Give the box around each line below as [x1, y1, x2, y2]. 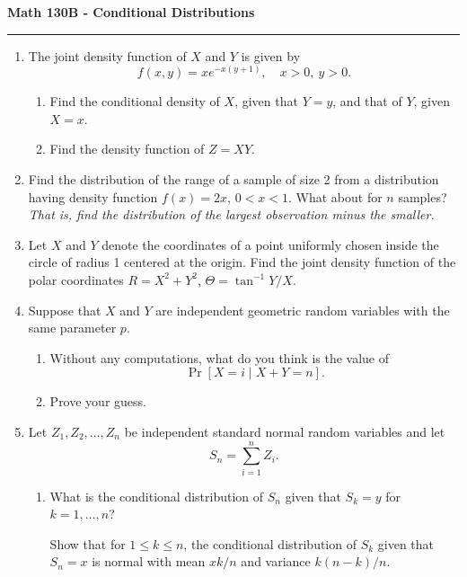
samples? [398, 187, 447, 206]
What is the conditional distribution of [49, 486, 264, 505]
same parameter [28, 318, 117, 337]
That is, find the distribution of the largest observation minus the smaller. [28, 205, 435, 224]
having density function [28, 187, 158, 206]
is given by [241, 46, 301, 65]
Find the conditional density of [49, 92, 220, 111]
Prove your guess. [49, 392, 146, 411]
